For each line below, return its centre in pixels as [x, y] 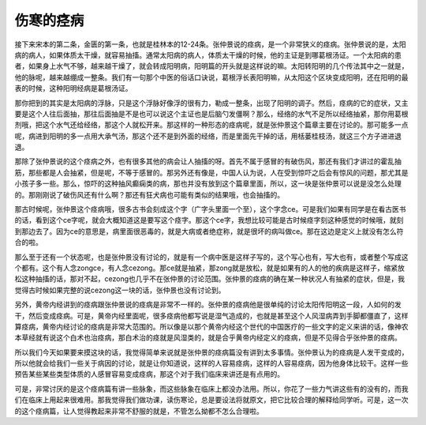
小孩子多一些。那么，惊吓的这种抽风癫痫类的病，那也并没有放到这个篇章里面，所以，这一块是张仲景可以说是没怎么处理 [208, 184]
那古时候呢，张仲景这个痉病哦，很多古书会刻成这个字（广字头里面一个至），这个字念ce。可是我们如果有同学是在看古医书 [210, 209]
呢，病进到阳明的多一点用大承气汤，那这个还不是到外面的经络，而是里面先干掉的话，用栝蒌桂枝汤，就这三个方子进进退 [208, 136]
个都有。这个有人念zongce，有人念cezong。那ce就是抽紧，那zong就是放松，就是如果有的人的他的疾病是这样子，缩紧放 [210, 268]
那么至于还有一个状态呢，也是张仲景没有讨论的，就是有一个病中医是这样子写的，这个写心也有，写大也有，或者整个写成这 [211, 257]
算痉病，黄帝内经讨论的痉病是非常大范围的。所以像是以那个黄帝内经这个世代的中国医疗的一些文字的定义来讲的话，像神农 [211, 326]
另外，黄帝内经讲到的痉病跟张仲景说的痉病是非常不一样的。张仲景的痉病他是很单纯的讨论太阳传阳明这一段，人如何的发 [208, 305]
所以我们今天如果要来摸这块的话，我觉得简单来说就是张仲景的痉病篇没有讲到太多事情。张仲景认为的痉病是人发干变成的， [211, 352]
